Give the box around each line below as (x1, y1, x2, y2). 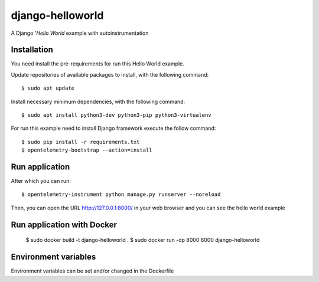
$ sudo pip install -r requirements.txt (21, 139, 140, 145)
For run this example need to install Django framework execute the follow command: (11, 124, 216, 132)
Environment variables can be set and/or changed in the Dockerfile (11, 267, 174, 274)
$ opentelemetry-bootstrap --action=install (21, 147, 153, 153)
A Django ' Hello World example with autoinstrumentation (11, 29, 149, 37)
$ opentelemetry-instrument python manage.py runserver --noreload (21, 191, 221, 198)
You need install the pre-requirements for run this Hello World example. (11, 60, 184, 67)
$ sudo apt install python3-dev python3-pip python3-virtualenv (21, 112, 212, 119)
